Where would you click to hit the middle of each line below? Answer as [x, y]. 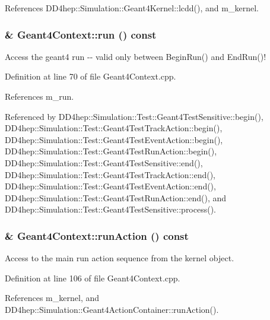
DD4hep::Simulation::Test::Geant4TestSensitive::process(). [111, 209]
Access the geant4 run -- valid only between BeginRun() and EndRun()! [136, 56]
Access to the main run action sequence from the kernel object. [120, 258]
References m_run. [39, 96]
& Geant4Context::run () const [81, 34]
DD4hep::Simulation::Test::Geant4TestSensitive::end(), [104, 162]
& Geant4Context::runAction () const [97, 235]
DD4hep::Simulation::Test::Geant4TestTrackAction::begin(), [114, 128]
